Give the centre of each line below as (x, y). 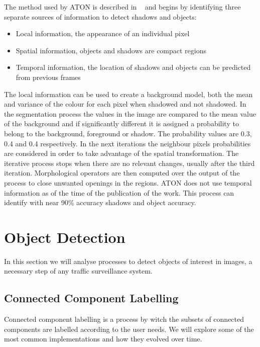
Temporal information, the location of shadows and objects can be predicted (133, 67)
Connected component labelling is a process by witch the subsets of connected (124, 319)
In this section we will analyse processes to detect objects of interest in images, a (128, 261)
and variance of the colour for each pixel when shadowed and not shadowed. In (125, 104)
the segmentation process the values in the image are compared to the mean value (130, 113)
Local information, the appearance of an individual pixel (103, 33)
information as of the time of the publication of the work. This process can (119, 192)
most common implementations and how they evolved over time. (103, 339)
